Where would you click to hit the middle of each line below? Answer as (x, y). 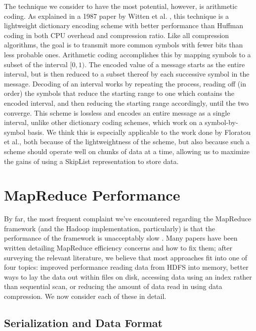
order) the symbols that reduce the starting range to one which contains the (119, 93)
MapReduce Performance (92, 195)
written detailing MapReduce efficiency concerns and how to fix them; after (118, 248)
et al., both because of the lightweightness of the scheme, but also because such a (127, 142)
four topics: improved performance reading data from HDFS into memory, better (126, 267)
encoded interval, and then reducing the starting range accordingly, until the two (126, 103)
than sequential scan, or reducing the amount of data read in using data (113, 286)
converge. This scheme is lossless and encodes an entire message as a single (117, 112)
